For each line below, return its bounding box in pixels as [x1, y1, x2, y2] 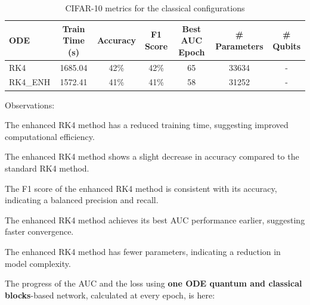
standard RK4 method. [5, 161, 89, 174]
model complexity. [5, 257, 71, 269]
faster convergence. [5, 225, 74, 238]
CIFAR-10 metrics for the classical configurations [65, 2, 245, 14]
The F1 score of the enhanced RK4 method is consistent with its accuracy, [5, 182, 277, 194]
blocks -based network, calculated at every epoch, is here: [5, 288, 215, 301]
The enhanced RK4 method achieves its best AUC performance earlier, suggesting [5, 213, 305, 226]
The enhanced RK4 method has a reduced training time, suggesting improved [5, 119, 289, 131]
